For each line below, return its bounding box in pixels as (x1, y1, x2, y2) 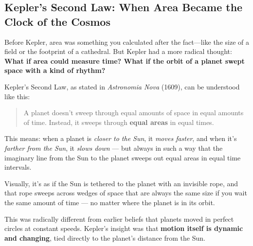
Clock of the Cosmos (4, 14, 110, 29)
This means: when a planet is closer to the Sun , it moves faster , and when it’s (4, 133, 237, 143)
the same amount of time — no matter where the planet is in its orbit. (4, 197, 215, 207)
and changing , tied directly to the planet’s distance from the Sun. (4, 232, 205, 243)
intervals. (4, 162, 32, 172)
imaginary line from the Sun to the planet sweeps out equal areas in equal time (4, 152, 241, 162)
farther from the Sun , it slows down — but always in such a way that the (4, 142, 223, 153)
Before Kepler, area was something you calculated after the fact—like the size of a (4, 36, 249, 47)
